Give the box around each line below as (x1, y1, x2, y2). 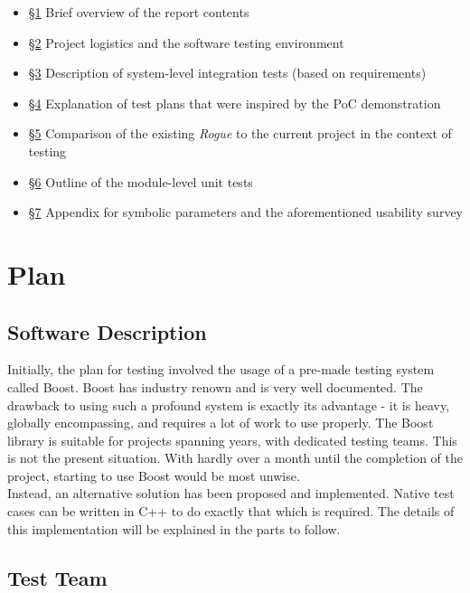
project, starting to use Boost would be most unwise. (7, 466, 300, 485)
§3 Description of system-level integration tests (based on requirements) (28, 63, 427, 82)
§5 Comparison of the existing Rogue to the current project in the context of (28, 124, 452, 143)
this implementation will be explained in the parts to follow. (7, 519, 341, 538)
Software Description (7, 317, 207, 345)
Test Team (7, 563, 108, 591)
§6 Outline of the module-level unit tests (28, 172, 253, 191)
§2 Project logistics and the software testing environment (28, 33, 344, 52)
